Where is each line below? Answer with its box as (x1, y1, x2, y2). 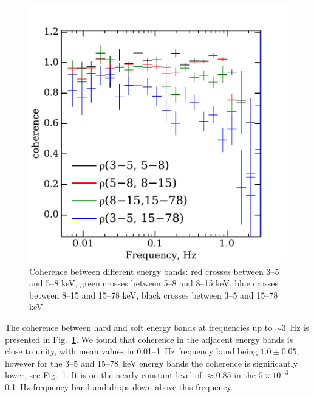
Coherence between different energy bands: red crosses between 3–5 (29, 264, 279, 277)
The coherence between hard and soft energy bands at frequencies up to (5, 320, 273, 333)
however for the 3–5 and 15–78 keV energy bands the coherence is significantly (5, 356, 298, 369)
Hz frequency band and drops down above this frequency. (19, 380, 233, 393)
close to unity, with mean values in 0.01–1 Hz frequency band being (5, 345, 258, 357)
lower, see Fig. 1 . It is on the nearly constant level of (5, 368, 202, 381)
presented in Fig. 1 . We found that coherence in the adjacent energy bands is (5, 333, 293, 345)
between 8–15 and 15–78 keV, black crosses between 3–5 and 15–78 (29, 288, 278, 301)
